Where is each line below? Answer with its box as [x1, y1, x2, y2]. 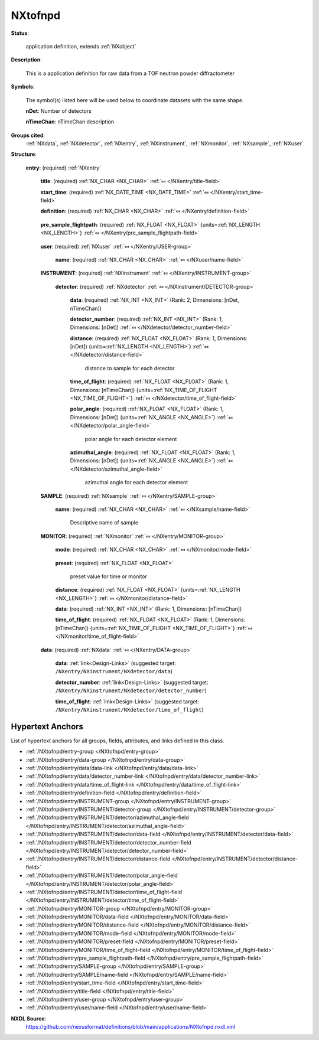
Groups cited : [11, 132, 45, 139]
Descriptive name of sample [70, 519, 139, 526]
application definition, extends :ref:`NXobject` [25, 43, 136, 50]
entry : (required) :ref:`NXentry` [25, 164, 102, 171]
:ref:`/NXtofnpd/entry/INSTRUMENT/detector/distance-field [25, 855, 171, 862]
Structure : [11, 151, 37, 158]
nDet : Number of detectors [25, 107, 92, 115]
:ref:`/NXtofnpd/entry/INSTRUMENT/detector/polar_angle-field [25, 872, 178, 879]
